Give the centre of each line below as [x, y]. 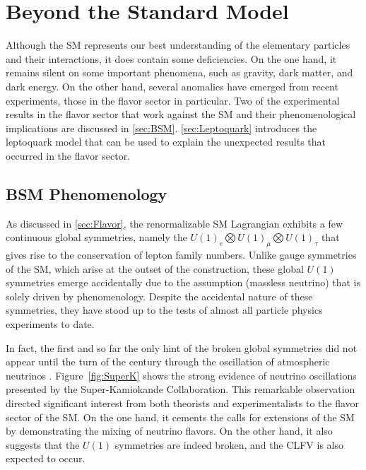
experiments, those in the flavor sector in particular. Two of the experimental [173, 100]
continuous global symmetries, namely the [96, 237]
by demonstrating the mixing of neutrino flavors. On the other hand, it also [169, 431]
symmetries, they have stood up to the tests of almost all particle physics [164, 310]
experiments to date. [50, 324]
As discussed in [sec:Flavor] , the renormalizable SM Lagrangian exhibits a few [175, 223]
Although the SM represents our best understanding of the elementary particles [178, 45]
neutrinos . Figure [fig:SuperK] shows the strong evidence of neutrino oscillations [181, 375]
